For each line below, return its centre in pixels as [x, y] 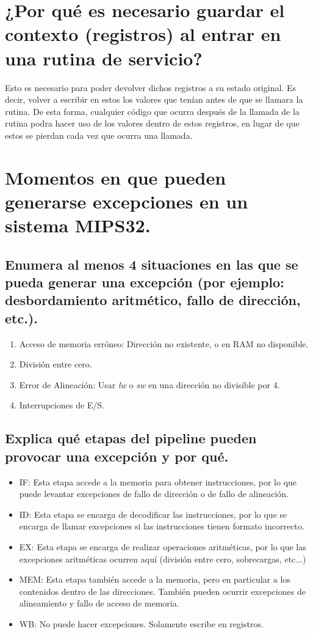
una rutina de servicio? [104, 58]
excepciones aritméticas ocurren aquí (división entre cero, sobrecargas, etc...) [163, 558]
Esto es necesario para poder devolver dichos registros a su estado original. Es [150, 87]
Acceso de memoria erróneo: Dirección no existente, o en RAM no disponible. [164, 343]
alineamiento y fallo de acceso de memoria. [99, 603]
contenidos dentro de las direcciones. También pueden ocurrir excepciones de [162, 591]
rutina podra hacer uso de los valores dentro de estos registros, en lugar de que [152, 123]
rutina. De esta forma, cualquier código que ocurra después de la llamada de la [152, 111]
